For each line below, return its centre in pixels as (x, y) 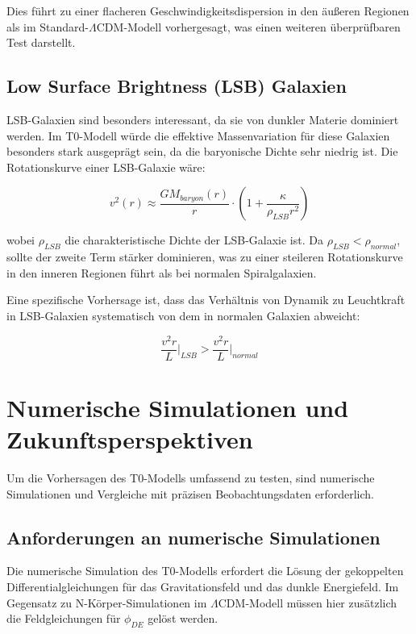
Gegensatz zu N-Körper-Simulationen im (107, 602)
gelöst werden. (183, 618)
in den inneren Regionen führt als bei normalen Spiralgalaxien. (162, 272)
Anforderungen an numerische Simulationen (193, 537)
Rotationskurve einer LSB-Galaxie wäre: (106, 167)
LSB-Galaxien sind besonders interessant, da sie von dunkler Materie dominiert (203, 119)
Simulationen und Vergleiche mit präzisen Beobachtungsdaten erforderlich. (190, 493)
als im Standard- (48, 26)
